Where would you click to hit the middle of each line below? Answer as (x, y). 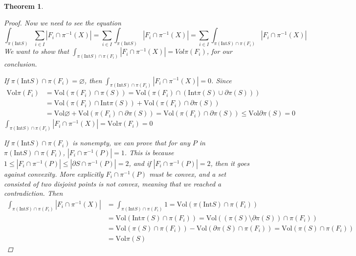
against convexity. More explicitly (54, 174)
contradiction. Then (33, 193)
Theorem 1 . (24, 6)
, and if (140, 163)
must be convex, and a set (188, 174)
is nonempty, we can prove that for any (131, 143)
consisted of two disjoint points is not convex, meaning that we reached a (113, 183)
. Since (222, 80)
